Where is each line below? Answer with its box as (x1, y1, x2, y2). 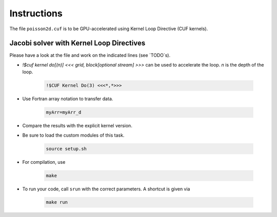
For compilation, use (22, 159, 66, 165)
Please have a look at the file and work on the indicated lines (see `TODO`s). (9, 52, 171, 58)
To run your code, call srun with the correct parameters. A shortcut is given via (22, 186, 190, 192)
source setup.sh (46, 146, 87, 151)
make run (46, 200, 68, 205)
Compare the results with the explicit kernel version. (22, 123, 133, 129)
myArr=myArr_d (46, 110, 82, 115)
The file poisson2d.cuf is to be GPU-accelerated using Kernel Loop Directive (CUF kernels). (9, 26, 208, 32)
